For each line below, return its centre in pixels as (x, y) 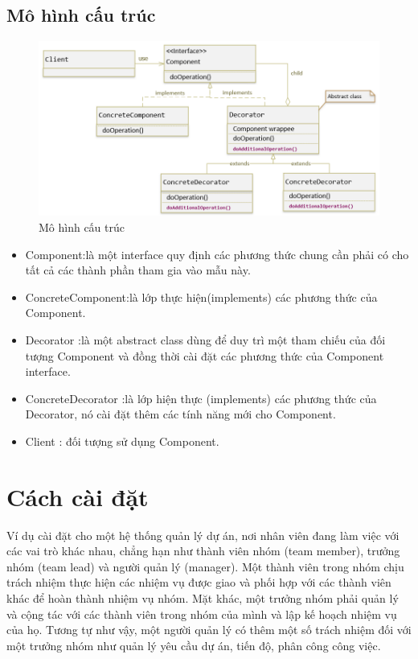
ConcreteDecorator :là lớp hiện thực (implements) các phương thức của (201, 398)
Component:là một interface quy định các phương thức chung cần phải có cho (217, 254)
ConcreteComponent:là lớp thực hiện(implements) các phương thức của (201, 297)
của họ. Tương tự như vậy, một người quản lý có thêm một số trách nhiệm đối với (209, 630)
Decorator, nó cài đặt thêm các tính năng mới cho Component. (180, 414)
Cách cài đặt (78, 496)
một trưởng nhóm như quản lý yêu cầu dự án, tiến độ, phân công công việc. (194, 645)
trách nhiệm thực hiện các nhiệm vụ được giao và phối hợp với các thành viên (199, 582)
